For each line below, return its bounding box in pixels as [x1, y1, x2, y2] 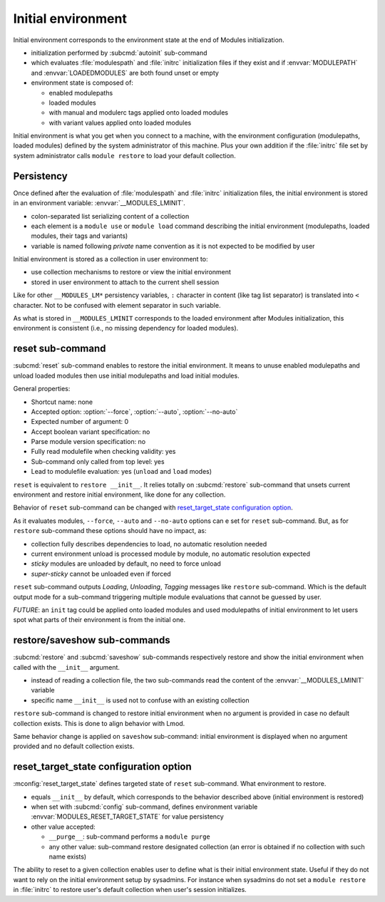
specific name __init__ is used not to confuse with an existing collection [31, 695, 250, 705]
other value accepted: [31, 822, 96, 831]
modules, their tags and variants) [31, 232, 128, 240]
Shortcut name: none [31, 398, 93, 406]
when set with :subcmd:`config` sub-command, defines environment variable [31, 802, 258, 812]
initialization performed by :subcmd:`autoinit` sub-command [31, 48, 207, 57]
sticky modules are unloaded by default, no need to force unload [31, 559, 221, 568]
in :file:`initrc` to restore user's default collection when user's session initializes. [13, 886, 247, 894]
